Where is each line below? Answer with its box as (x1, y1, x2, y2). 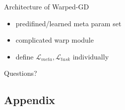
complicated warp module (15, 35, 94, 45)
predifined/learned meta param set (15, 18, 122, 28)
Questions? (4, 68, 37, 78)
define (15, 51, 34, 61)
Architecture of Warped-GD (4, 1, 89, 11)
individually (72, 51, 109, 61)
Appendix (4, 92, 56, 108)
